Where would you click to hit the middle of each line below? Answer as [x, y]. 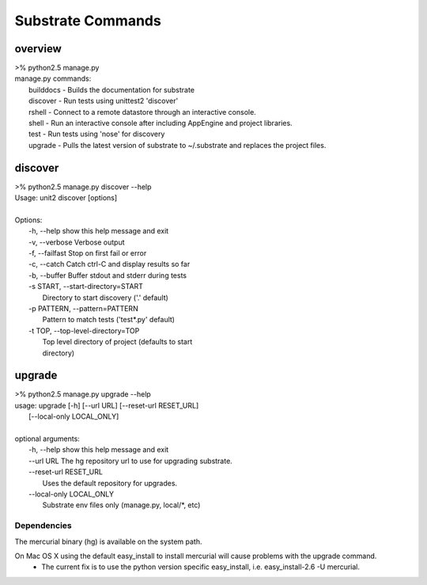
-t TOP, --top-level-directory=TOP [84, 330]
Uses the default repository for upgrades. [110, 483]
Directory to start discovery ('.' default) [106, 298]
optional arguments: [47, 439]
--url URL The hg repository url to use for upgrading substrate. [130, 461]
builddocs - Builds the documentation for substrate [112, 89]
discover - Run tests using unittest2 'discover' [104, 101]
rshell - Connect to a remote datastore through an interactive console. [142, 112]
